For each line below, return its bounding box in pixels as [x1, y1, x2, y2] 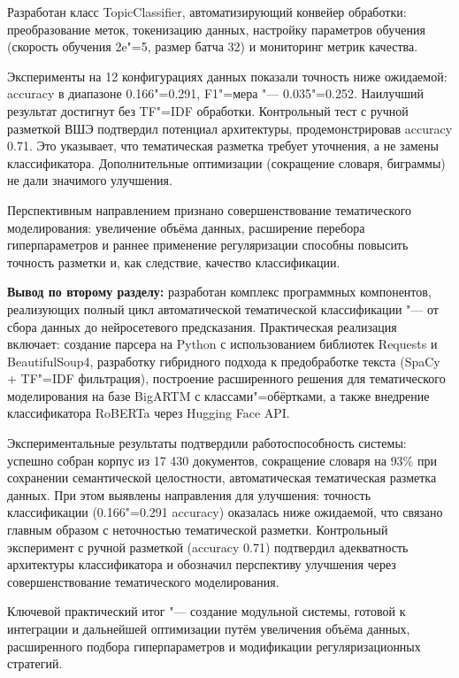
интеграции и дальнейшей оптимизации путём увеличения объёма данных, [7, 620, 410, 637]
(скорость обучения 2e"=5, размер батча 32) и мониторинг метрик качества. [7, 37, 418, 56]
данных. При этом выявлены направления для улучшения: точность [7, 485, 371, 504]
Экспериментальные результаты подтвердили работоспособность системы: [7, 434, 407, 452]
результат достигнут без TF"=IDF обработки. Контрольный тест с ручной [7, 101, 409, 119]
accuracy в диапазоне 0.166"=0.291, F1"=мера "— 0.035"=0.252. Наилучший [7, 84, 425, 103]
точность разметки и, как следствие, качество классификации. [7, 252, 340, 271]
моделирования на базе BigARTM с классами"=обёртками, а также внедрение [7, 386, 430, 404]
